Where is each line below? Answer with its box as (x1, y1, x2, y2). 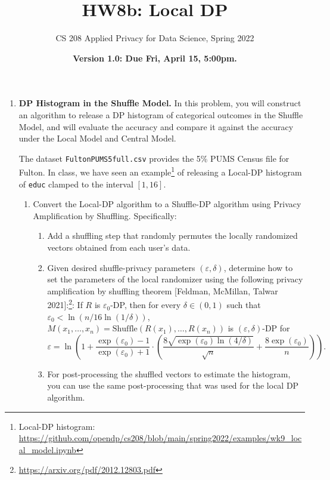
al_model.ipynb (18, 443, 76, 456)
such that (226, 299, 261, 311)
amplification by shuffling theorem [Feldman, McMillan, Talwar (47, 284, 278, 297)
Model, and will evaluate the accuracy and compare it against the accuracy (18, 120, 294, 133)
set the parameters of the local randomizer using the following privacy (47, 273, 303, 285)
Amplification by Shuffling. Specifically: (33, 209, 177, 221)
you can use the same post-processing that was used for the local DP (47, 379, 299, 392)
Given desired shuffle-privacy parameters (47, 261, 195, 273)
